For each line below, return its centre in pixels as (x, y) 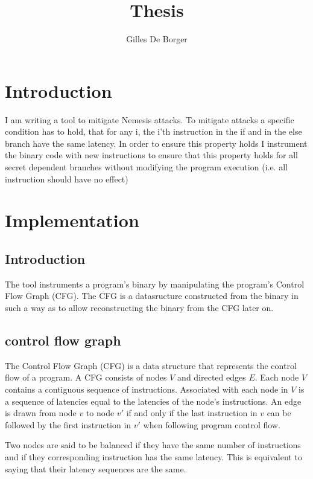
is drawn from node (41, 413)
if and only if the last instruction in (192, 413)
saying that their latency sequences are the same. (96, 468)
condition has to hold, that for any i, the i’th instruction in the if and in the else (153, 131)
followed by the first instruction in (68, 424)
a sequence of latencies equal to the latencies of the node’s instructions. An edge (153, 401)
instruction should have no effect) (67, 178)
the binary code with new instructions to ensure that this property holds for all (151, 155)
